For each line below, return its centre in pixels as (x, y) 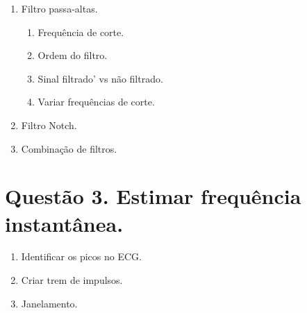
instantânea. (64, 223)
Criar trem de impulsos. (72, 280)
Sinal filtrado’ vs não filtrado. (100, 78)
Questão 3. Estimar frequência (153, 196)
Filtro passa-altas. (59, 8)
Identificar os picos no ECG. (81, 256)
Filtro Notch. (49, 125)
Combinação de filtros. (69, 148)
